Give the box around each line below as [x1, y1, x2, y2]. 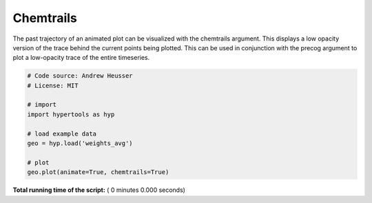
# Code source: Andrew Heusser [27, 72, 134, 80]
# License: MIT [27, 81, 79, 89]
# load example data [27, 129, 96, 138]
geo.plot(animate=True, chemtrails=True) [27, 169, 169, 176]
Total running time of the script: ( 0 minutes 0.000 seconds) [12, 186, 186, 194]
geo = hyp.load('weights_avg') [27, 140, 134, 147]
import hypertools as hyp [27, 110, 115, 118]
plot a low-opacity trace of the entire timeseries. [12, 54, 150, 62]
